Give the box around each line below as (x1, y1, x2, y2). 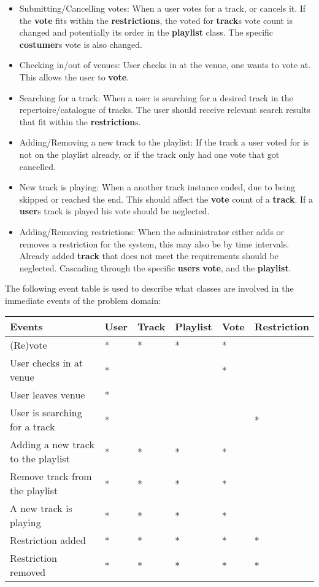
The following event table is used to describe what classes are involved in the (5, 282, 294, 295)
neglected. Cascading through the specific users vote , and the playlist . (19, 261, 291, 274)
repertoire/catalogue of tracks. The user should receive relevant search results (19, 103, 310, 116)
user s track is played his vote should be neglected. (19, 204, 210, 217)
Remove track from (10, 469, 92, 484)
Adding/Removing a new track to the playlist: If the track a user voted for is (19, 136, 309, 149)
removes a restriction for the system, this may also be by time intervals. (19, 237, 290, 250)
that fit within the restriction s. (19, 115, 141, 128)
